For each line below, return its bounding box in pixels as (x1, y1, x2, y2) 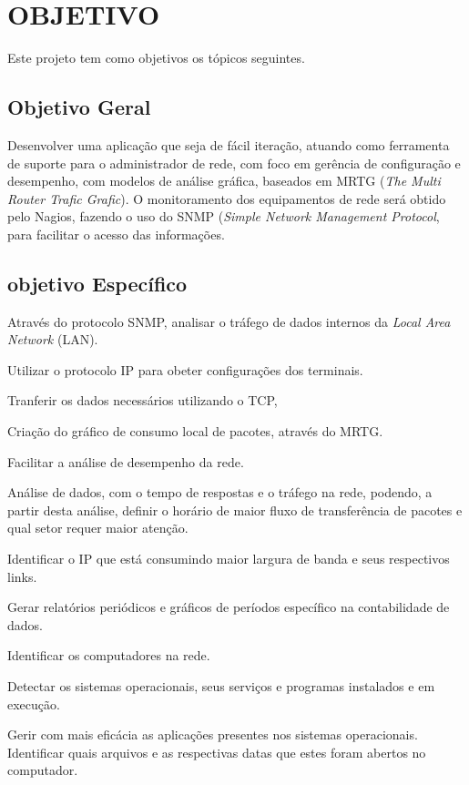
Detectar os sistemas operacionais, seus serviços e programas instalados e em (7, 677, 435, 695)
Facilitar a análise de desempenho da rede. (7, 452, 244, 471)
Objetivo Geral (7, 93, 151, 121)
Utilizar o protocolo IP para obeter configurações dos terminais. (7, 360, 363, 379)
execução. (7, 694, 60, 713)
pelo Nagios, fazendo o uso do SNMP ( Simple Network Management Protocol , (7, 207, 440, 226)
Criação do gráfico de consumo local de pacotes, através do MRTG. (7, 422, 383, 441)
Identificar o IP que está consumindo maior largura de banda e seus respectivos (7, 549, 450, 568)
